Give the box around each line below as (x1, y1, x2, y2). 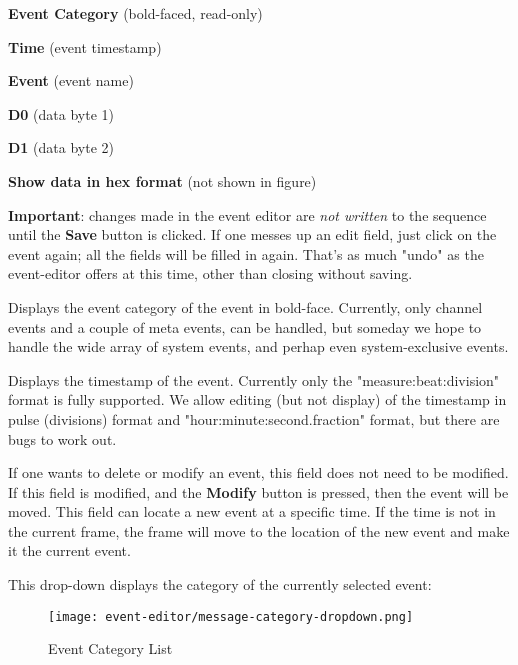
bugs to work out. (8, 428, 117, 449)
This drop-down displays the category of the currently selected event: (8, 574, 432, 595)
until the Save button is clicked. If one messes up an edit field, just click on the (8, 224, 497, 245)
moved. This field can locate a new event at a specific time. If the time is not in (8, 501, 496, 522)
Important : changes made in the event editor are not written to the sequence (8, 204, 487, 225)
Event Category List (48, 638, 173, 659)
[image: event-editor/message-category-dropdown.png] (48, 609, 414, 624)
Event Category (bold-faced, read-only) (8, 3, 263, 23)
